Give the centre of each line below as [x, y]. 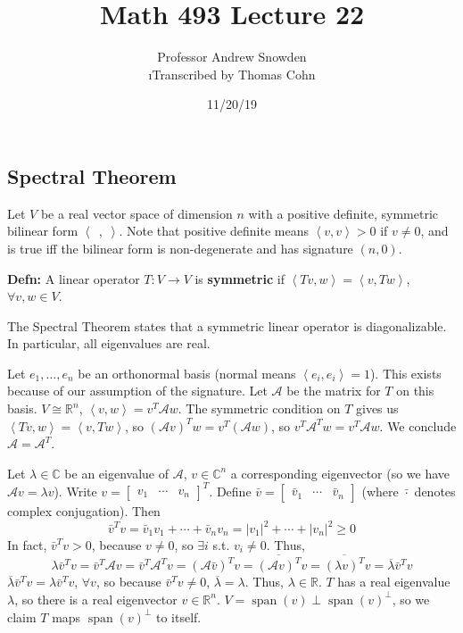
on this [415, 391]
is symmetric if [240, 278]
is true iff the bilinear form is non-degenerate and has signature [180, 248]
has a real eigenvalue [394, 582]
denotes [435, 491]
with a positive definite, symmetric [343, 213]
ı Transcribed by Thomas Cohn [232, 74]
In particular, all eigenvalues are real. [109, 343]
